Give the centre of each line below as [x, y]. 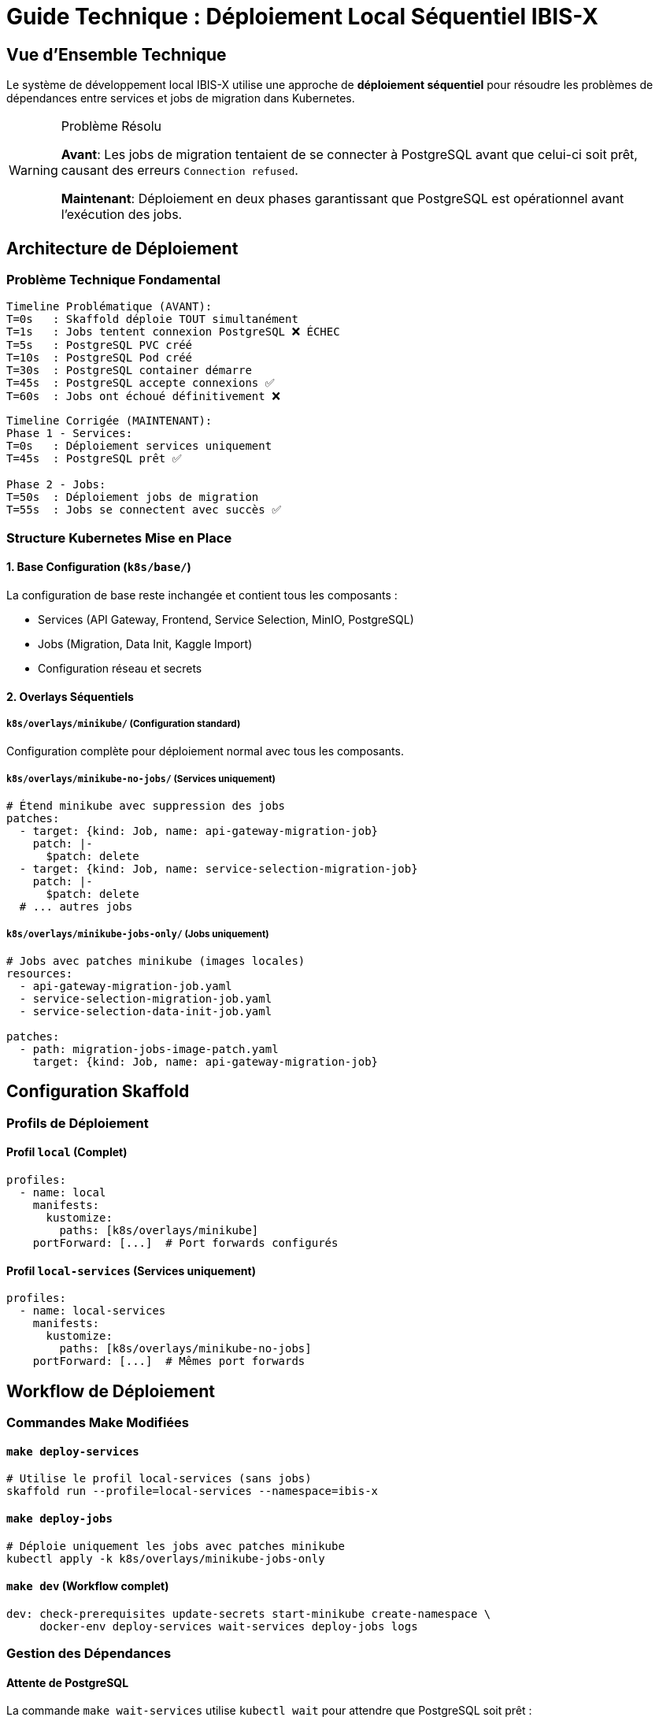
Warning [33, 171]
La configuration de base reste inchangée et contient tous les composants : [202, 595]
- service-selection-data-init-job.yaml [146, 1011]
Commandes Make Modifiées [98, 1423]
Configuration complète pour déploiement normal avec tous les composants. [205, 751]
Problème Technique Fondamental [113, 280]
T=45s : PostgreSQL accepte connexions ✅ [141, 383]
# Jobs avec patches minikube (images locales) [156, 960]
